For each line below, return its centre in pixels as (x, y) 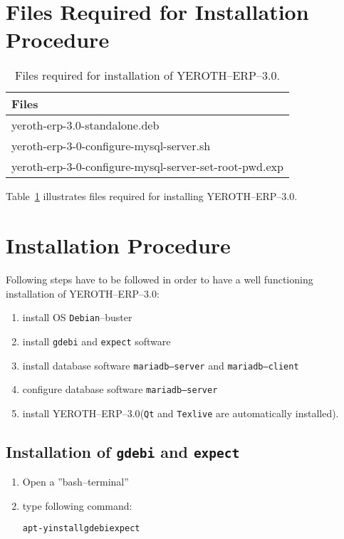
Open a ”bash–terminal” (75, 482)
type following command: (77, 505)
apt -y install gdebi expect (81, 529)
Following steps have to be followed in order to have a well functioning (160, 279)
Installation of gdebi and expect (123, 451)
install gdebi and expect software (97, 341)
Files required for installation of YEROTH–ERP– (138, 75)
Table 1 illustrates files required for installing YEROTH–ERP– (144, 196)
